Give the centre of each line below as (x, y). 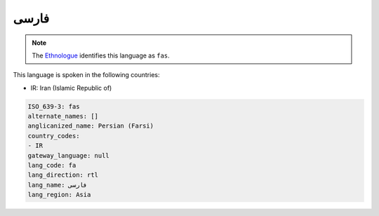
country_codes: (54, 136)
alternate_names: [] (63, 116)
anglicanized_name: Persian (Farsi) (91, 126)
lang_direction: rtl (63, 175)
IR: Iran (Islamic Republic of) (71, 88)
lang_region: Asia (59, 195)
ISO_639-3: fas (54, 106)
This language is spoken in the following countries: (86, 75)
